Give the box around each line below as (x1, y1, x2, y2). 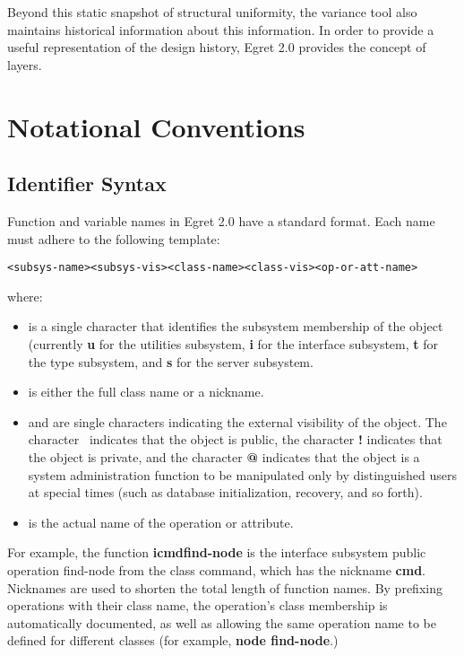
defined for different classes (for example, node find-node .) (7, 631, 339, 650)
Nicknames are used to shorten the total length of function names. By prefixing (7, 578, 443, 597)
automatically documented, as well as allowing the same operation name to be (7, 613, 436, 632)
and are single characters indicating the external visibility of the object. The (28, 412, 447, 431)
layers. (7, 55, 42, 74)
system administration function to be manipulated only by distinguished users (28, 465, 458, 484)
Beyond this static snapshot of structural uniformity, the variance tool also (7, 3, 417, 21)
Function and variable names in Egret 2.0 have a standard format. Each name (7, 211, 435, 230)
